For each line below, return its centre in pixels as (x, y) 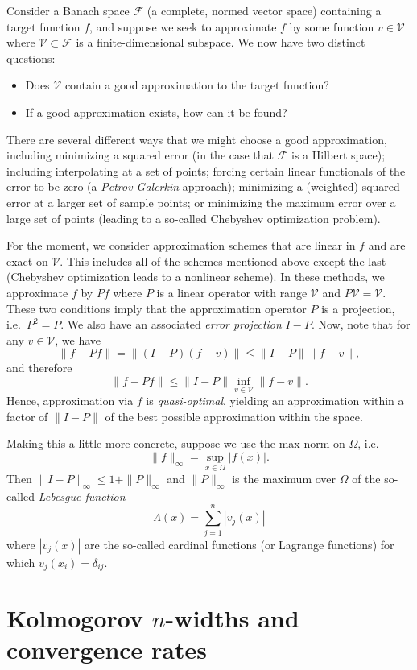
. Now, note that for (361, 324)
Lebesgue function (82, 496)
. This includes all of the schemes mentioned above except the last (223, 261)
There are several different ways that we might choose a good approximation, (197, 139)
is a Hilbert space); (339, 155)
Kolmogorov (75, 618)
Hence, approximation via (70, 401)
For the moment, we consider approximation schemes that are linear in (181, 245)
